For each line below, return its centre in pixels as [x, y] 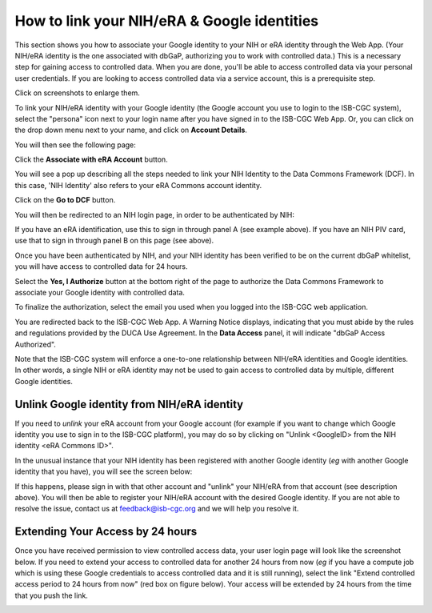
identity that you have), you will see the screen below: [104, 471]
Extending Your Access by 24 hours [106, 532]
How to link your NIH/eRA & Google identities [167, 21]
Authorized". [35, 344]
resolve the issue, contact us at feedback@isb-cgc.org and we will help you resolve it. [157, 509]
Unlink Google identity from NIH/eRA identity [129, 404]
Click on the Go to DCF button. [65, 200]
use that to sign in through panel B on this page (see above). [114, 241]
